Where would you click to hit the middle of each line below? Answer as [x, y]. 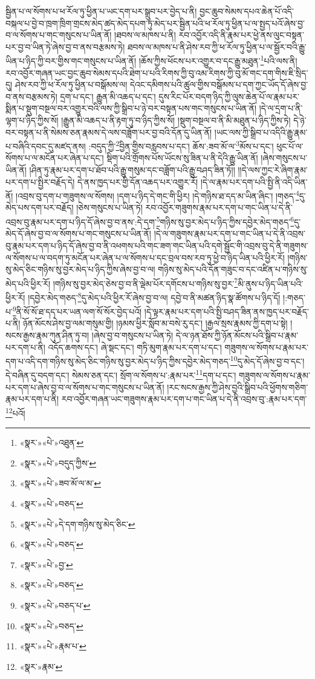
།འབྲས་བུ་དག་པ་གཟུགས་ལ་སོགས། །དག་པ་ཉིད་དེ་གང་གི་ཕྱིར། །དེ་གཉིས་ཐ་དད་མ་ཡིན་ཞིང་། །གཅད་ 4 [157, 195]
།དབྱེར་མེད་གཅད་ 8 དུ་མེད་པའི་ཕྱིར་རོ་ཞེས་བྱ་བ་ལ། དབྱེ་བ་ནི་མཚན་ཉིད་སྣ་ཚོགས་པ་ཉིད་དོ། [154, 296]
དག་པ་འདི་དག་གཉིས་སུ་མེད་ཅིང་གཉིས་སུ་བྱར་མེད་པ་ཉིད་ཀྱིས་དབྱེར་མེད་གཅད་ [118, 361]
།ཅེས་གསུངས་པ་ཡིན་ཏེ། [109, 207]
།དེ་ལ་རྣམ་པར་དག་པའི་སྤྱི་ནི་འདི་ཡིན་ [254, 181]
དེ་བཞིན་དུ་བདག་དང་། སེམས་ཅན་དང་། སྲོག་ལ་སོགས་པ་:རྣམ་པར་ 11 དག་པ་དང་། [121, 374]
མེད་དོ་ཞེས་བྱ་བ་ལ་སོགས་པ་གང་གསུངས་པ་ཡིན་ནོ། [78, 234]
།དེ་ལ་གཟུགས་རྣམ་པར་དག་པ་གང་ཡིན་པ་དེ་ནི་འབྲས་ [229, 234]
